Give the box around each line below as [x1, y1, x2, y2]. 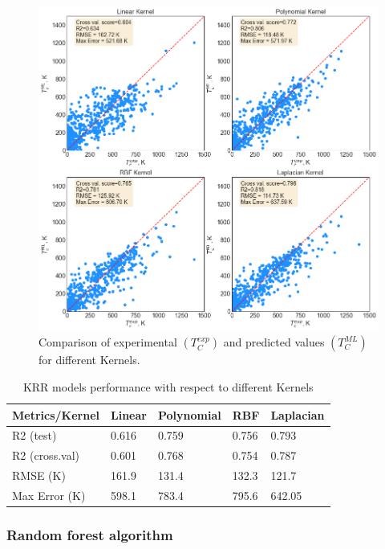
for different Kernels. [38, 351, 140, 368]
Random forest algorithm [6, 524, 173, 544]
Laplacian [270, 406, 325, 423]
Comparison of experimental [38, 334, 177, 350]
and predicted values [223, 334, 325, 350]
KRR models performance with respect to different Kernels [22, 378, 314, 395]
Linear [111, 406, 147, 423]
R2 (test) [12, 427, 57, 444]
